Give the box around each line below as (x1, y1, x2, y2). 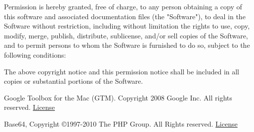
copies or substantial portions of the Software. (4, 76, 143, 86)
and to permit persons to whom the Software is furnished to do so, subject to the (4, 40, 250, 50)
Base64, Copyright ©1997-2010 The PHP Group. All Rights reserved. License (4, 118, 238, 129)
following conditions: (4, 49, 66, 60)
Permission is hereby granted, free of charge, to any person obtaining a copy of (4, 1, 242, 11)
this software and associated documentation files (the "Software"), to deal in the (4, 11, 246, 21)
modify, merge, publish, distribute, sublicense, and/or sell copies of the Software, (4, 30, 248, 40)
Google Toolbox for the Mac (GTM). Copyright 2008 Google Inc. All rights (4, 92, 232, 102)
